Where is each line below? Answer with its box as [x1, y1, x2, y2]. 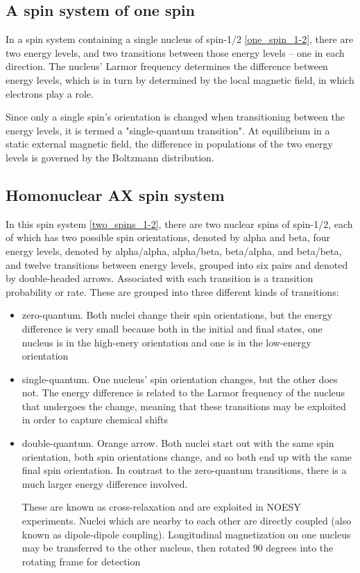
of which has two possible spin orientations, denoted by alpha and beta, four [6, 230, 330, 245]
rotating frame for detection [22, 554, 141, 568]
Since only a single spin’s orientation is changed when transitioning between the [6, 109, 345, 124]
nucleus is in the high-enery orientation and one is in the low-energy [22, 335, 311, 349]
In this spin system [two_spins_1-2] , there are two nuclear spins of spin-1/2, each [6, 216, 353, 231]
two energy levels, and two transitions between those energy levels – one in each [6, 45, 345, 60]
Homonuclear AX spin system [6, 184, 225, 205]
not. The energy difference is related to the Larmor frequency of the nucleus [22, 385, 345, 400]
